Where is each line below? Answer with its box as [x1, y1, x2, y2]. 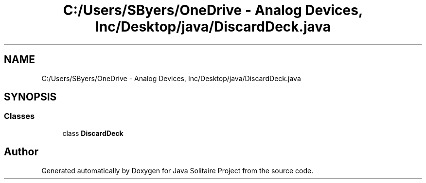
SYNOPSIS [4, 91, 57, 103]
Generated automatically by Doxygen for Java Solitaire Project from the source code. [41, 166, 314, 175]
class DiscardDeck [62, 129, 124, 137]
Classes [4, 111, 35, 121]
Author [4, 146, 38, 158]
